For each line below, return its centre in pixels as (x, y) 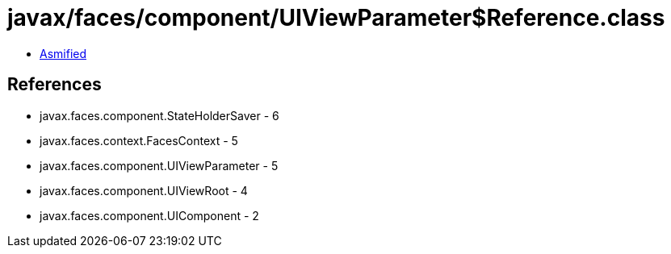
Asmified (63, 53)
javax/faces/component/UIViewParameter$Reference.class (336, 18)
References (55, 85)
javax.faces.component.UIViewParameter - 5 (159, 165)
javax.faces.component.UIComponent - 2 (149, 215)
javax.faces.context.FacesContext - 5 (139, 140)
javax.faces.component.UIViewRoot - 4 (144, 190)
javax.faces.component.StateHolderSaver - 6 (159, 115)
